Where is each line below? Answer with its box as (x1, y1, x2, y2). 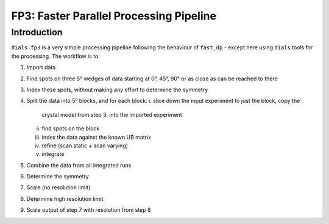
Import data (26, 64, 56, 71)
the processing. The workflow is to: (11, 52, 101, 60)
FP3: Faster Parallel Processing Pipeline (11, 9, 216, 23)
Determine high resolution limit (26, 195, 104, 202)
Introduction (11, 27, 63, 38)
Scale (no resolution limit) (26, 184, 91, 191)
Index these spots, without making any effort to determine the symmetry (26, 86, 208, 93)
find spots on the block (41, 125, 100, 132)
